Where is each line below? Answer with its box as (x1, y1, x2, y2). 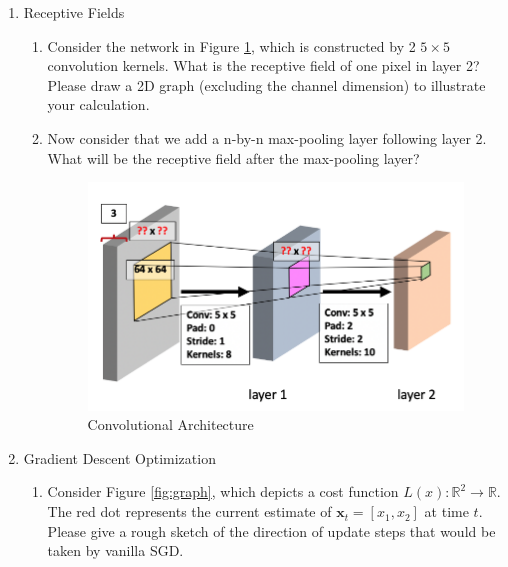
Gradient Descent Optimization (23, 447, 216, 468)
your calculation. (47, 94, 150, 115)
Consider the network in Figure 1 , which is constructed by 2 (47, 35, 416, 56)
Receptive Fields (23, 2, 125, 22)
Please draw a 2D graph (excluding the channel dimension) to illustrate (47, 74, 486, 95)
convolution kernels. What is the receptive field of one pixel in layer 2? (47, 55, 480, 76)
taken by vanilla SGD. (47, 540, 184, 561)
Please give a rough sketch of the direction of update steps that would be (47, 520, 496, 541)
